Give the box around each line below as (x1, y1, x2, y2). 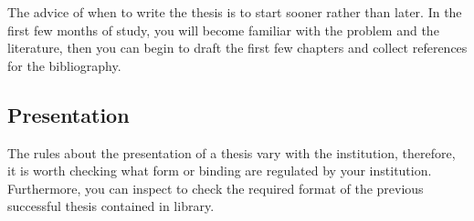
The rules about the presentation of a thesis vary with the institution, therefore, (7, 143, 456, 162)
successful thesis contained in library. (7, 196, 215, 216)
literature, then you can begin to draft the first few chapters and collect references (7, 38, 468, 57)
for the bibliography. (7, 55, 121, 75)
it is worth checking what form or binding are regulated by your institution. (7, 161, 432, 180)
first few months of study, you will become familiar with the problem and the (7, 20, 439, 39)
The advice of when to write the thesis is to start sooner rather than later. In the (7, 3, 462, 21)
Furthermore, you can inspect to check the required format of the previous (7, 178, 424, 197)
